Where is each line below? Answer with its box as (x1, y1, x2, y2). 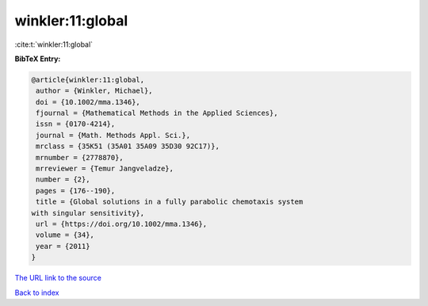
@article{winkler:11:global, (31, 75, 145, 84)
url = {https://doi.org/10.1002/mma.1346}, (36, 220, 208, 228)
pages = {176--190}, (36, 186, 116, 195)
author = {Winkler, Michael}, (36, 86, 154, 95)
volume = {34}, (36, 231, 95, 239)
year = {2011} (36, 242, 90, 251)
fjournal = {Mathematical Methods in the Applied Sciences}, (36, 109, 278, 118)
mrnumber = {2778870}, (36, 153, 124, 162)
